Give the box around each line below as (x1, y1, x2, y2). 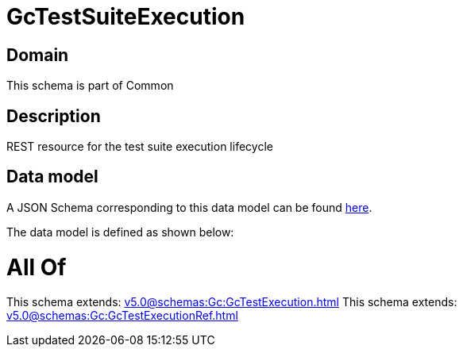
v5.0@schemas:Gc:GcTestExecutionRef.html (6, 309, 238, 323)
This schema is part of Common (6, 79, 174, 93)
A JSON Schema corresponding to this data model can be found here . (6, 200, 372, 214)
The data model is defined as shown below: (6, 224, 234, 239)
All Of (6, 253, 67, 281)
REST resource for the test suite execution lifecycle (6, 140, 273, 154)
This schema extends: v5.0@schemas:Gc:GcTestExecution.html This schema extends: (6, 295, 457, 309)
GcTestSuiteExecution (6, 3, 245, 30)
